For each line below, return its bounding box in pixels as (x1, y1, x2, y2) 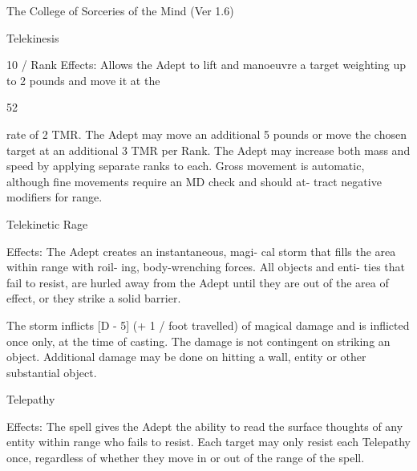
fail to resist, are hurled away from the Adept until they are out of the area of (6, 274, 389, 290)
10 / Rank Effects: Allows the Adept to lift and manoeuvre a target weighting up (6, 56, 406, 73)
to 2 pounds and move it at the (6, 71, 160, 88)
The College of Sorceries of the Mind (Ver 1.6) (6, 2, 234, 18)
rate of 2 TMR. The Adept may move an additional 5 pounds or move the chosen (6, 125, 407, 142)
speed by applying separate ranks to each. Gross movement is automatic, (6, 157, 365, 174)
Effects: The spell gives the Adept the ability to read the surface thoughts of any (6, 417, 403, 434)
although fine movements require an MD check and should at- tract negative (6, 173, 382, 189)
